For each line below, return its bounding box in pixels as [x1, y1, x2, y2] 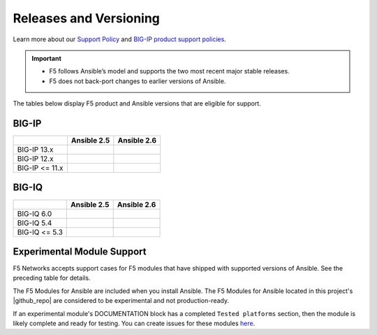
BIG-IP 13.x [17, 145, 54, 155]
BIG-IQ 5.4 [17, 218, 52, 227]
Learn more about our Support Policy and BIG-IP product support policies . [13, 35, 226, 43]
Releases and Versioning [13, 10, 161, 26]
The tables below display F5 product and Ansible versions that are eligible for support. [13, 99, 261, 108]
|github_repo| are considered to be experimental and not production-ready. [13, 297, 230, 305]
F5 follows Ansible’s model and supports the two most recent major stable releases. [49, 67, 290, 76]
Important [31, 54, 62, 62]
